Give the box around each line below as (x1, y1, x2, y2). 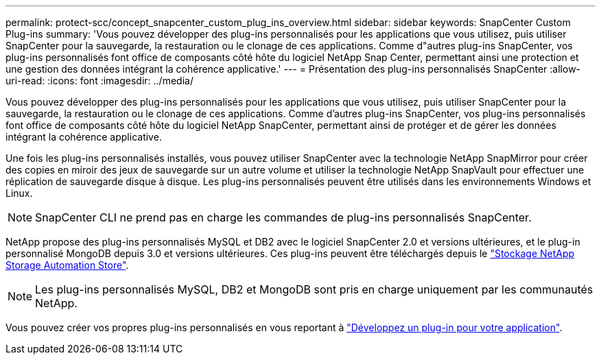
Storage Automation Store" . (5, 259, 129, 271)
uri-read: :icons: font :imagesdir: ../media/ (5, 75, 193, 86)
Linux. (5, 187, 33, 199)
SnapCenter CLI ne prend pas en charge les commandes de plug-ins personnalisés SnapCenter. (35, 211, 532, 224)
